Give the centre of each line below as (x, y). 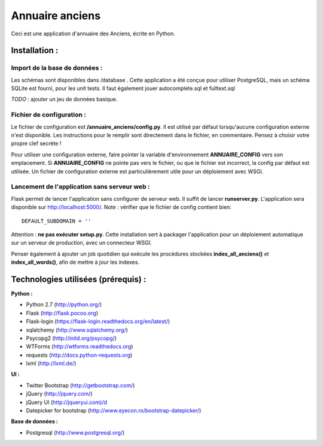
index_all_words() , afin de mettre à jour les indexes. (75, 262)
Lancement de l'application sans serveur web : (80, 187)
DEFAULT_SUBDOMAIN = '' (57, 221)
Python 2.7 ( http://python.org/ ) (64, 305)
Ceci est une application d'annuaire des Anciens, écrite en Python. (93, 34)
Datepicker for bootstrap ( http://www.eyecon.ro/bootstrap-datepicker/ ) (114, 411)
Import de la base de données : (57, 68)
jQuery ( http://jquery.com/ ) (59, 394)
